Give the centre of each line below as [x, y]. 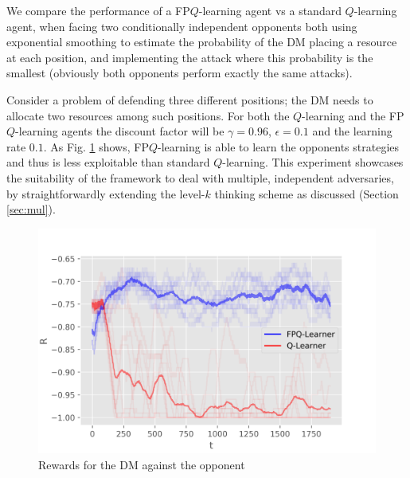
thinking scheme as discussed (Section [307, 193]
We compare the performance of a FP [98, 10]
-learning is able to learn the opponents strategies [279, 146]
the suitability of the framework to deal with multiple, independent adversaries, [200, 177]
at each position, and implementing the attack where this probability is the [190, 57]
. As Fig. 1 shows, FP [96, 146]
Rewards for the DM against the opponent [142, 464]
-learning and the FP [353, 115]
